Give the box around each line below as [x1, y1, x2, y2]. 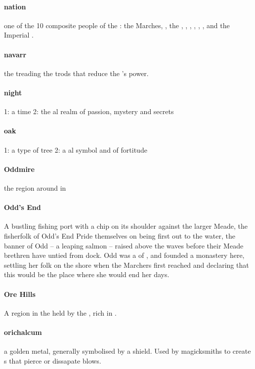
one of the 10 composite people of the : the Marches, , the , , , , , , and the [4, 20, 230, 30]
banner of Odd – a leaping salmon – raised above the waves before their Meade [4, 240, 244, 250]
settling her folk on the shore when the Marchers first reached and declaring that [4, 259, 249, 270]
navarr [4, 49, 27, 59]
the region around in [4, 182, 66, 193]
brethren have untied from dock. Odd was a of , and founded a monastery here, [4, 250, 245, 260]
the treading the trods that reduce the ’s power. [4, 68, 149, 78]
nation [4, 1, 26, 11]
